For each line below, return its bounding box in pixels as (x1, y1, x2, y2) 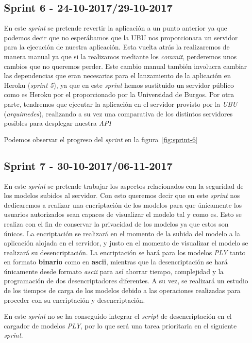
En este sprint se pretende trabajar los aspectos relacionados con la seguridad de (4, 180, 244, 191)
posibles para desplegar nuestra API (4, 118, 111, 128)
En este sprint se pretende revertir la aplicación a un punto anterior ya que (4, 23, 227, 33)
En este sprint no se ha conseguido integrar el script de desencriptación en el (4, 311, 232, 321)
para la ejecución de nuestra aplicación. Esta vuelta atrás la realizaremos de (4, 42, 230, 52)
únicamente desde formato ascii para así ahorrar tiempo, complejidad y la (4, 266, 224, 276)
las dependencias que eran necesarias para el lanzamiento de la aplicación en (4, 70, 231, 81)
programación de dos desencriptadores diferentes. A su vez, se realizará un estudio (4, 276, 248, 286)
